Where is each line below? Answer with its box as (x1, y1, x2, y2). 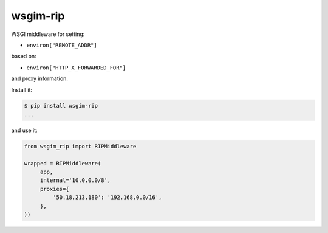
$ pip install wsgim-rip (24, 102, 98, 110)
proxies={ (39, 186, 69, 192)
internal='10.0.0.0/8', (39, 177, 111, 184)
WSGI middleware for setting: (11, 30, 85, 38)
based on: (11, 52, 36, 60)
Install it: (11, 86, 33, 94)
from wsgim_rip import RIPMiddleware (24, 143, 137, 150)
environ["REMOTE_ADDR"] (26, 41, 97, 49)
